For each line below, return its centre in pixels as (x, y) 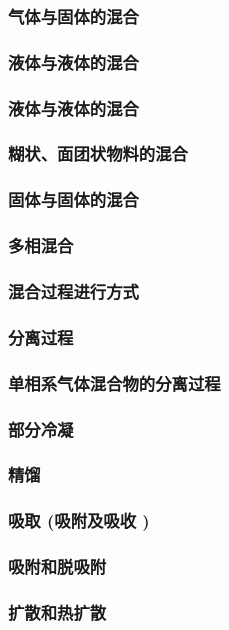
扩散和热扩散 (57, 611)
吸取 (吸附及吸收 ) (79, 520)
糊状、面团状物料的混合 (98, 153)
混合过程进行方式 (73, 290)
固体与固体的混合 (73, 199)
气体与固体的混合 (73, 15)
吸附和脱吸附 (57, 566)
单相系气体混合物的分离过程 (114, 382)
